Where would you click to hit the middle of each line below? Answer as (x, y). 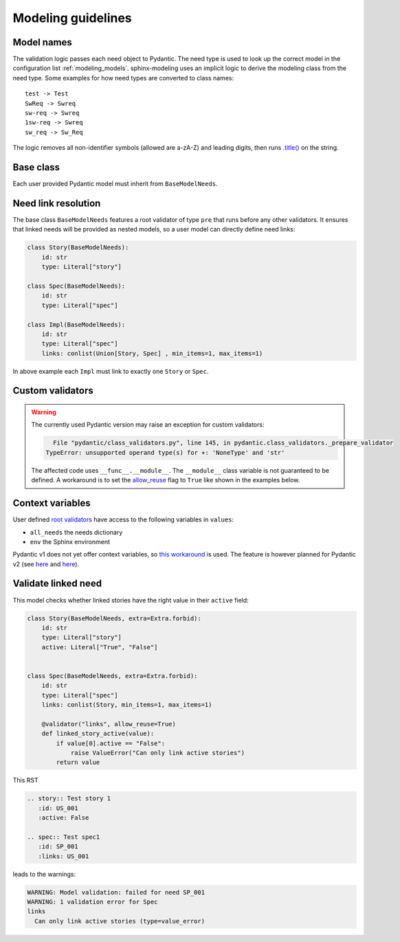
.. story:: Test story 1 (69, 798)
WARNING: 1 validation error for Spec (92, 902)
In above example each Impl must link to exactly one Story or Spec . (111, 371)
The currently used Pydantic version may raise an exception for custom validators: (148, 425)
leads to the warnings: (44, 874)
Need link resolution (57, 203)
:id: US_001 (58, 808)
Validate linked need (57, 584)
